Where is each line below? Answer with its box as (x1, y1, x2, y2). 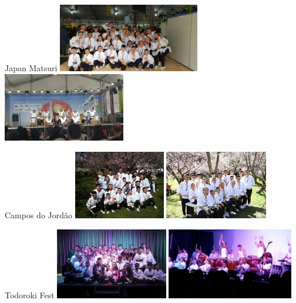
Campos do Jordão (5, 209, 73, 221)
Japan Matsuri (5, 62, 58, 74)
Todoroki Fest (5, 289, 55, 301)
